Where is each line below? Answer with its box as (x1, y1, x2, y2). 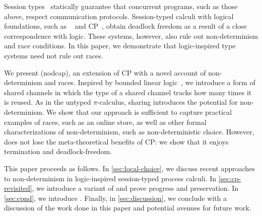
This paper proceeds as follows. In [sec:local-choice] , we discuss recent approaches (4, 163, 255, 173)
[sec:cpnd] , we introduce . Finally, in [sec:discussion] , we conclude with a (4, 192, 227, 203)
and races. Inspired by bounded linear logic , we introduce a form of (44, 77, 255, 88)
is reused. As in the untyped (4, 97, 91, 107)
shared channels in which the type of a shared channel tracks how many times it (4, 87, 252, 97)
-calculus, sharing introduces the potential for (97, 97, 238, 107)
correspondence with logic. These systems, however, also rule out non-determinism (4, 30, 258, 41)
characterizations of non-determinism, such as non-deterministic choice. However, (4, 126, 254, 137)
